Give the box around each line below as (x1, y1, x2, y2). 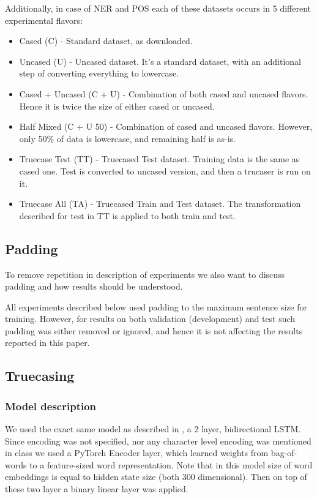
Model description (5, 398, 97, 413)
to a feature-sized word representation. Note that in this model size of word (29, 458, 313, 471)
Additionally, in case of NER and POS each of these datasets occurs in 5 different (5, 2, 311, 14)
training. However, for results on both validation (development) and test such (5, 312, 296, 325)
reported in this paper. (5, 336, 90, 349)
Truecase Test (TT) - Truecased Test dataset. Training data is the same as (19, 152, 300, 165)
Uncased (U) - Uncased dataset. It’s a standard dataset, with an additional (19, 54, 301, 67)
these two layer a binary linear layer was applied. (5, 482, 188, 495)
